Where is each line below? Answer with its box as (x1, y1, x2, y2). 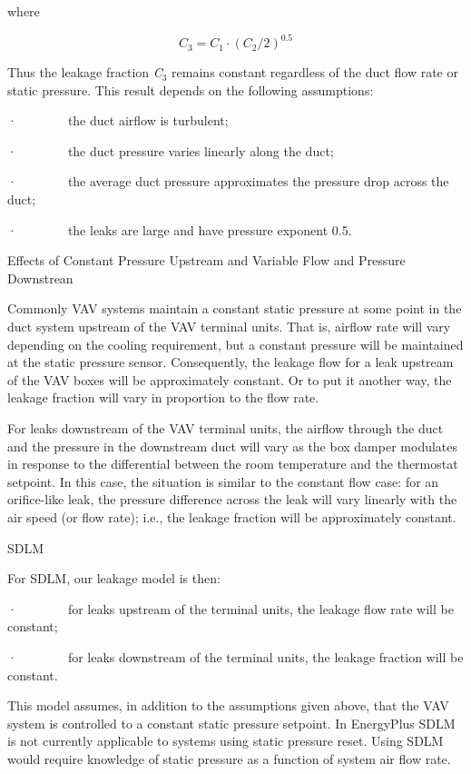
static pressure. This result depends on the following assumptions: (7, 80, 374, 99)
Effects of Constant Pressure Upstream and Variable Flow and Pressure (7, 251, 406, 270)
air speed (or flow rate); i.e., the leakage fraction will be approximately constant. (7, 507, 456, 526)
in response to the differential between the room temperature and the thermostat (7, 454, 458, 473)
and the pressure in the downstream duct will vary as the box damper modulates (7, 436, 458, 455)
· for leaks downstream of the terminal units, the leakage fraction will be (7, 647, 464, 666)
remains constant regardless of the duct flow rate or (172, 63, 458, 82)
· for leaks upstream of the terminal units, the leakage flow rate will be (7, 599, 454, 618)
